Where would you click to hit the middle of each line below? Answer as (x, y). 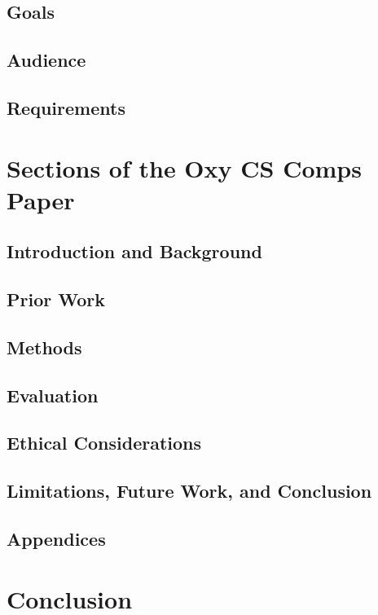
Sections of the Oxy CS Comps (184, 167)
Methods (44, 347)
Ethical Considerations (104, 443)
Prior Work (56, 299)
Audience (46, 60)
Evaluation (53, 395)
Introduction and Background (134, 251)
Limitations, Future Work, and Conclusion (189, 491)
